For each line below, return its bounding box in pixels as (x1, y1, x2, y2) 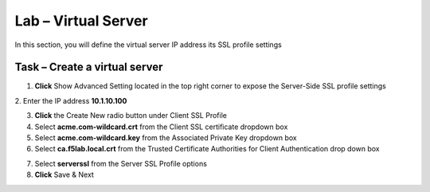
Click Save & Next (34, 170, 95, 179)
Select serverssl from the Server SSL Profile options (34, 159, 207, 168)
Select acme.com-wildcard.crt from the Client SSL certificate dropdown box (34, 122, 288, 131)
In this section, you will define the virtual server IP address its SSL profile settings (14, 40, 282, 49)
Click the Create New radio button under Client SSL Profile (34, 111, 227, 120)
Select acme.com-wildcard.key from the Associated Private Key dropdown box (34, 133, 298, 143)
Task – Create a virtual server (14, 61, 163, 74)
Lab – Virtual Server (14, 12, 148, 29)
